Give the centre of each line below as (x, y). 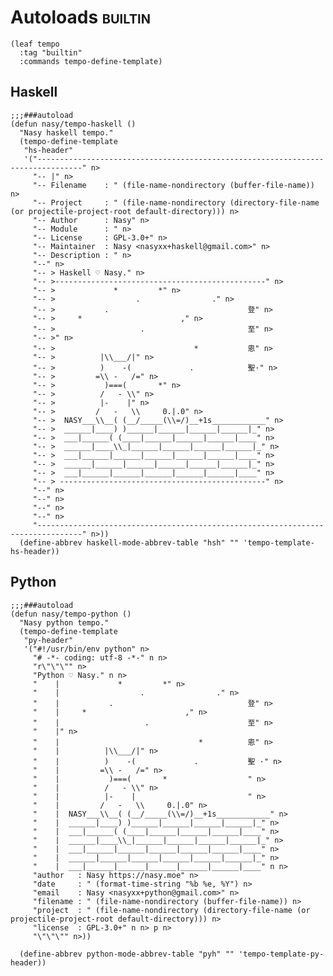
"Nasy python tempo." (64, 622)
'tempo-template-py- (281, 954)
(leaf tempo (35, 44)
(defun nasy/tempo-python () (71, 614)
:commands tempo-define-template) (91, 61)
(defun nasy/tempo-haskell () (73, 124)
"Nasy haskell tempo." (66, 132)
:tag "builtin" (51, 52)
